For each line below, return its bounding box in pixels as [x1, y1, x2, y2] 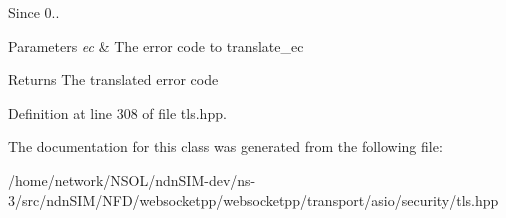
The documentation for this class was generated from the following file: [8, 136, 443, 157]
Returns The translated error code [8, 69, 219, 90]
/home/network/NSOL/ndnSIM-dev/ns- [8, 169, 256, 190]
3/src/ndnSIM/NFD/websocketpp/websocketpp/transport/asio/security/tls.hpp [8, 189, 499, 210]
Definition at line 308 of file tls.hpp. [8, 102, 227, 123]
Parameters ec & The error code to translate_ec [8, 35, 304, 56]
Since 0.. [8, 2, 60, 22]
